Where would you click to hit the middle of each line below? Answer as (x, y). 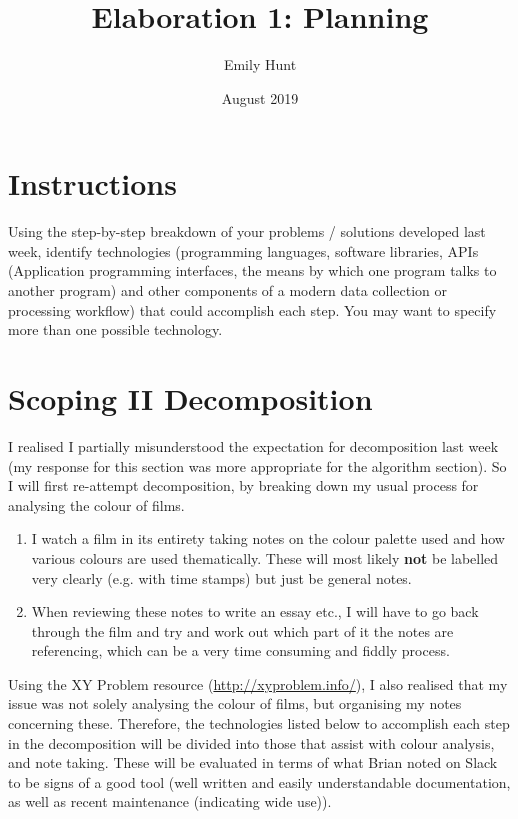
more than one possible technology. (115, 329)
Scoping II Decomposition (190, 398)
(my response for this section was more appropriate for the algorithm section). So (257, 465)
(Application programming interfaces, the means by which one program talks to (252, 270)
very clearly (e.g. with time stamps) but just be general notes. (221, 577)
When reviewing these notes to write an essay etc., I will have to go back (255, 611)
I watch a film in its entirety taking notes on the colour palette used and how (268, 538)
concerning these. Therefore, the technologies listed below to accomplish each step (259, 723)
